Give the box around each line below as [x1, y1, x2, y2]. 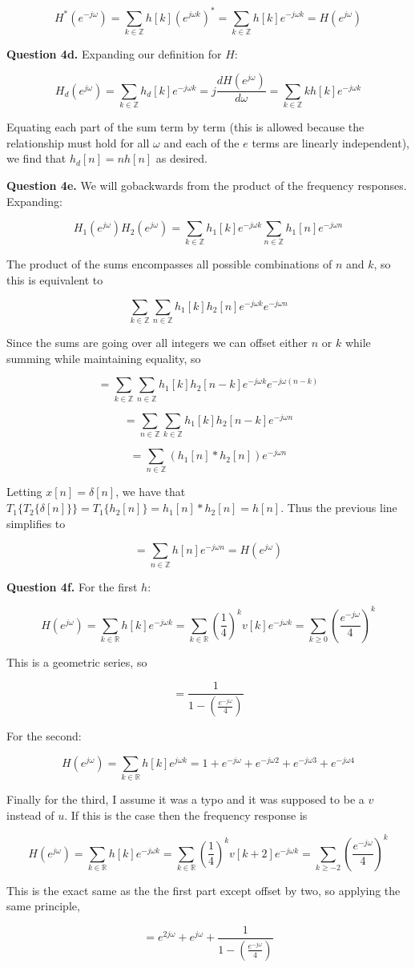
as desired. [155, 150, 207, 167]
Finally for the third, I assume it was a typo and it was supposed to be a [6, 791, 365, 808]
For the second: [6, 728, 82, 744]
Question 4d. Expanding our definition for [6, 45, 222, 62]
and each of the [163, 134, 240, 151]
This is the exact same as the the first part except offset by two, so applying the [6, 881, 401, 898]
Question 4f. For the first [6, 578, 138, 595]
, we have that [115, 483, 186, 500]
